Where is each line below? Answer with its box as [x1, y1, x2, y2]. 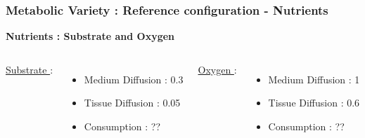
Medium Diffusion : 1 [268, 71, 360, 86]
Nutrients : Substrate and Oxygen [6, 29, 175, 43]
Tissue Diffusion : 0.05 [84, 95, 181, 110]
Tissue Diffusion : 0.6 [268, 95, 360, 110]
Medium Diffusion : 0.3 [84, 71, 184, 86]
